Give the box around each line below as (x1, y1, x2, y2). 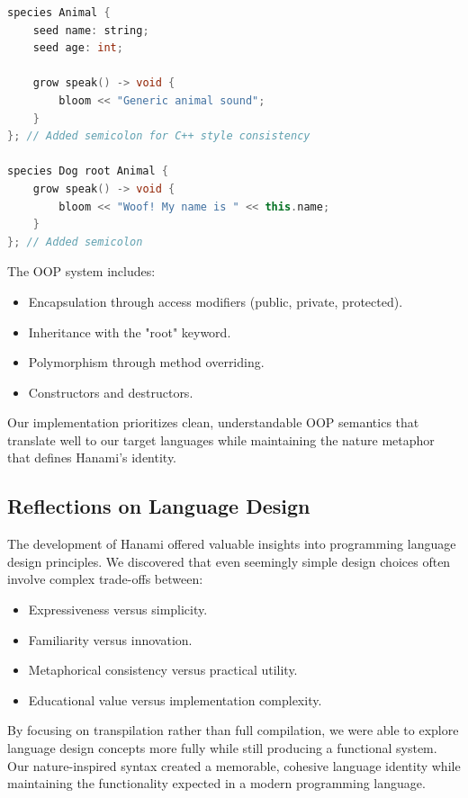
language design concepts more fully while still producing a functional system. (7, 739, 437, 758)
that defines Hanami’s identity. (7, 448, 177, 467)
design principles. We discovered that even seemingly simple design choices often (7, 551, 451, 570)
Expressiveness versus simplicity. (28, 600, 208, 619)
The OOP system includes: (7, 262, 156, 281)
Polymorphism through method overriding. (28, 353, 265, 372)
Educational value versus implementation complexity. (28, 690, 322, 709)
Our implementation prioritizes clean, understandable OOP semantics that (7, 413, 419, 432)
